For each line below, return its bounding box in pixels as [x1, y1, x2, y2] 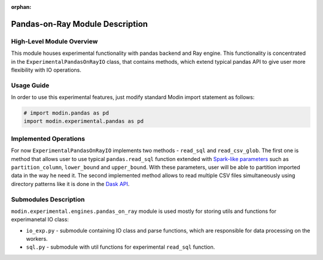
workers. [26, 236, 48, 243]
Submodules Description [11, 195, 85, 203]
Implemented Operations [11, 134, 86, 143]
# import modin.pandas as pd [23, 110, 109, 116]
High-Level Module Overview [11, 37, 98, 45]
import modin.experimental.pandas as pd [23, 118, 144, 125]
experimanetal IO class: [11, 216, 69, 223]
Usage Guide [11, 81, 50, 89]
